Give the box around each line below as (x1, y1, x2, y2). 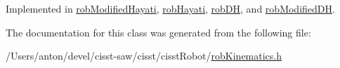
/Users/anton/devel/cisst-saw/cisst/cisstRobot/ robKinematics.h (6, 48, 282, 63)
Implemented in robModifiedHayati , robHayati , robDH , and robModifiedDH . (6, 1, 335, 15)
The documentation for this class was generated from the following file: (6, 25, 311, 39)
